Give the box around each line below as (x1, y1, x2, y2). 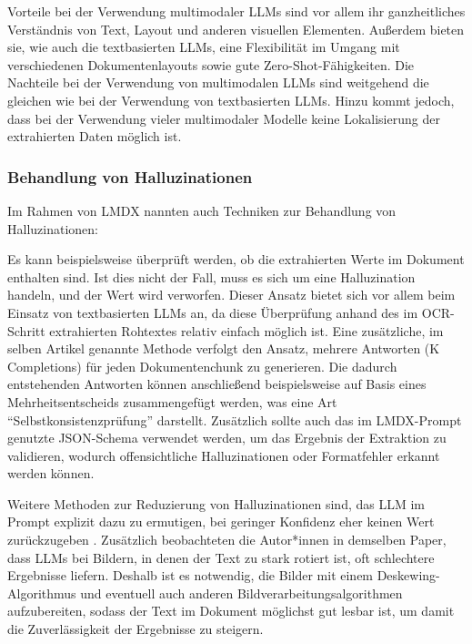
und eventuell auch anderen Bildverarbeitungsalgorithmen (80, 583, 403, 602)
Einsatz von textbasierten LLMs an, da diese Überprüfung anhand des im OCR (7, 302, 451, 322)
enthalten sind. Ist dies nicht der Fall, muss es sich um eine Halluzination (7, 267, 416, 286)
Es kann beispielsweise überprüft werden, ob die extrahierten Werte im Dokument (7, 250, 465, 269)
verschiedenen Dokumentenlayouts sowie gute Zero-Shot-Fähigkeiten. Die (7, 55, 415, 74)
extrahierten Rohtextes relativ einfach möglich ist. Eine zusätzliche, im (49, 321, 444, 340)
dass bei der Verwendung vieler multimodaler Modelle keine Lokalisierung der (7, 108, 440, 128)
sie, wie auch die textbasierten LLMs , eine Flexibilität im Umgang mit (7, 37, 400, 56)
